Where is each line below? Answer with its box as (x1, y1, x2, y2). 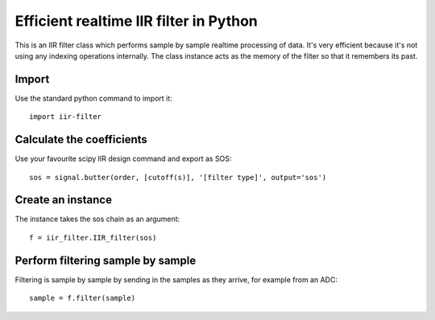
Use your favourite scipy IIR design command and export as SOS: (14, 154, 232, 164)
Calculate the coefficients (14, 133, 148, 146)
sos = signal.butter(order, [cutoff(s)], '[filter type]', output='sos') (29, 173, 327, 182)
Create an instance (14, 193, 113, 207)
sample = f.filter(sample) (29, 293, 136, 303)
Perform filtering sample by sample (14, 253, 197, 267)
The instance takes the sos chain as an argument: (14, 214, 180, 224)
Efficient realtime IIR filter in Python (14, 12, 258, 30)
